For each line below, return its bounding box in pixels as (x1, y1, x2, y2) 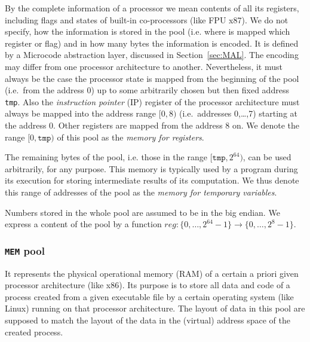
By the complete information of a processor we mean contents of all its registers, (5, 2, 299, 14)
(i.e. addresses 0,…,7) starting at (179, 107, 297, 120)
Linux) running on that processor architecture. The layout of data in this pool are (5, 302, 305, 314)
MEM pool (5, 243, 45, 258)
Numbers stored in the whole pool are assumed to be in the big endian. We (5, 206, 280, 218)
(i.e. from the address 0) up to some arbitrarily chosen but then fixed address (5, 84, 289, 96)
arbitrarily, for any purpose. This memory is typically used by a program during (5, 162, 298, 175)
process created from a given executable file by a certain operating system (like (5, 290, 294, 303)
